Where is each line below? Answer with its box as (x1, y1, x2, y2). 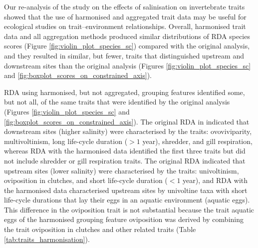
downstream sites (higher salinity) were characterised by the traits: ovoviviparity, (4, 126, 252, 136)
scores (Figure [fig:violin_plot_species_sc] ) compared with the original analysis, (4, 40, 250, 51)
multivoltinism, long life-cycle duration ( (4, 135, 128, 146)
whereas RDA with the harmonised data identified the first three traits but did (4, 145, 246, 156)
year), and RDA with (183, 175, 248, 185)
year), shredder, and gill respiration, (142, 135, 253, 146)
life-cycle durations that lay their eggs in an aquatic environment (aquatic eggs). (4, 194, 250, 205)
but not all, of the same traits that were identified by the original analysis (4, 96, 230, 107)
